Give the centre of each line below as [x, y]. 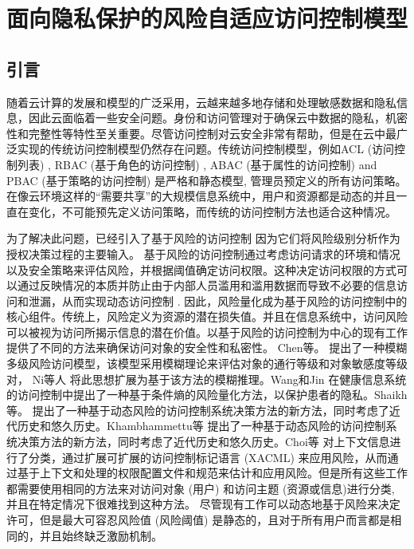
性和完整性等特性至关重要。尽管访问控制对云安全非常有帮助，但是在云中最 [201, 133]
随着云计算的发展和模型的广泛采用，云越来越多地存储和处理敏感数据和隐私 [201, 102]
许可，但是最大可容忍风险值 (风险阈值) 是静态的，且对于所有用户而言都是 [199, 520]
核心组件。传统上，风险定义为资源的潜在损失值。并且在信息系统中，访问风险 [207, 316]
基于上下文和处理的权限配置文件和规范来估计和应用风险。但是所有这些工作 [212, 473]
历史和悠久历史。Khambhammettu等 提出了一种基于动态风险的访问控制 [201, 426]
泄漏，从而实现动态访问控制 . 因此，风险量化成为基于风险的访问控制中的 [218, 300]
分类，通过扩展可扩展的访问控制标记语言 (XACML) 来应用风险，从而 [208, 457]
